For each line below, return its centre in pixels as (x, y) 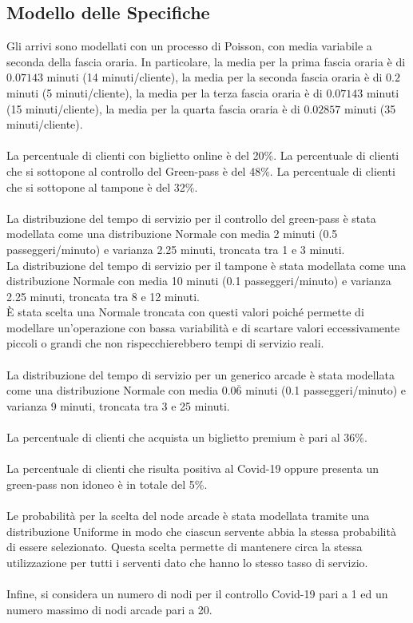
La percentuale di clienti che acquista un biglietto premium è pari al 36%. (187, 437)
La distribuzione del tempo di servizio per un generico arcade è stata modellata (201, 374)
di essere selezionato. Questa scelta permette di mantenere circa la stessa (185, 547)
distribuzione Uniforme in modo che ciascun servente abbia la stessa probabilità (201, 531)
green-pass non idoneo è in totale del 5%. (107, 484)
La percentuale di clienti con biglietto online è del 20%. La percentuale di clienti (203, 155)
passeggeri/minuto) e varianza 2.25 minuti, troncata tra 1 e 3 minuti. (176, 249)
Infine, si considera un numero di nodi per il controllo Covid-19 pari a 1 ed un (197, 593)
